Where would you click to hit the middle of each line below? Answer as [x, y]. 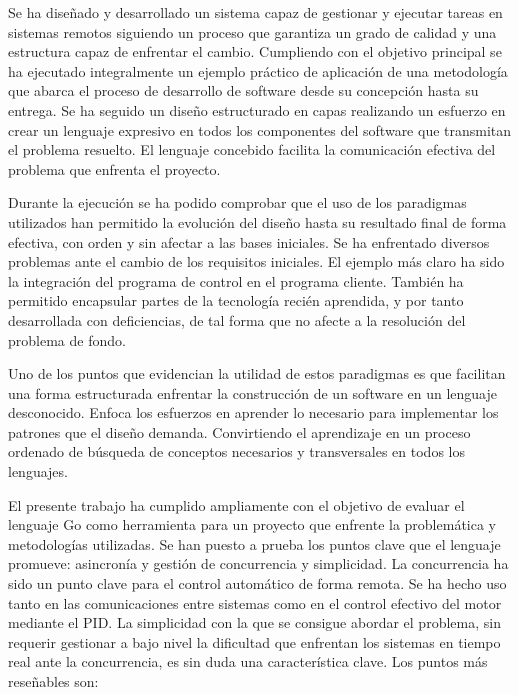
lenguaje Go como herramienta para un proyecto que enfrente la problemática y [252, 524]
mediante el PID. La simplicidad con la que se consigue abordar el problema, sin [254, 622]
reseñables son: [53, 681]
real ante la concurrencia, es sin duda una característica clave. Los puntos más [248, 661]
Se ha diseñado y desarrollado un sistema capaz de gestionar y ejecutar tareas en [255, 12]
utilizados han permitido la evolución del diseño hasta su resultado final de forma [257, 221]
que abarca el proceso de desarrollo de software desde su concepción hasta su [243, 90]
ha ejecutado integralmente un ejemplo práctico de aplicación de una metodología [258, 70]
